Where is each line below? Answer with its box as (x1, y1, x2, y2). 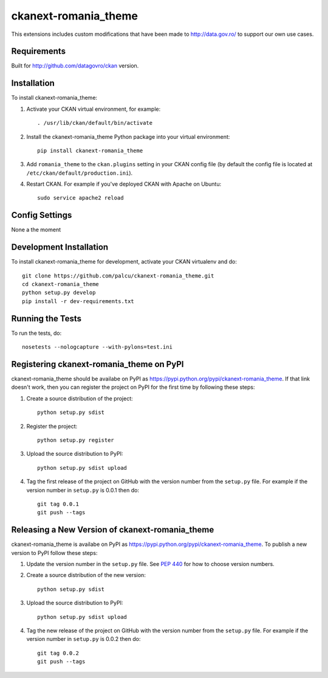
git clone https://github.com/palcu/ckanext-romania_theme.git (22, 272, 214, 279)
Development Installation (11, 242, 109, 253)
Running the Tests (11, 313, 82, 324)
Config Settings (11, 210, 72, 220)
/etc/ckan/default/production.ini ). (26, 169, 133, 176)
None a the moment (11, 226, 61, 234)
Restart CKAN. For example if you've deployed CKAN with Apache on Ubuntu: (26, 180, 222, 188)
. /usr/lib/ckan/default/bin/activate (37, 119, 153, 127)
